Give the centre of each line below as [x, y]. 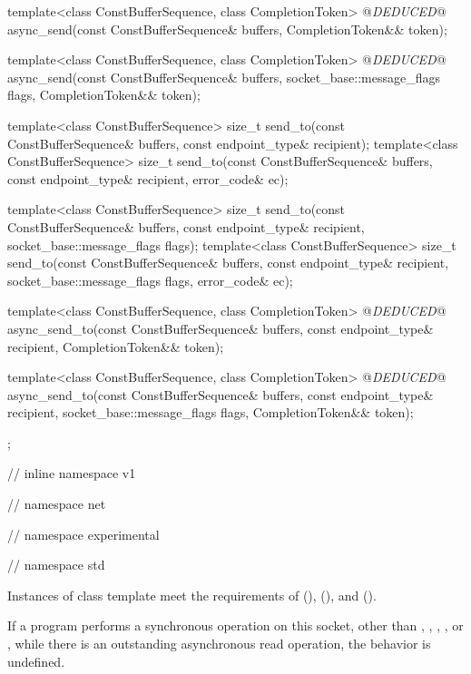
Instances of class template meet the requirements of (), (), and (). [192, 595]
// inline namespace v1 [72, 473]
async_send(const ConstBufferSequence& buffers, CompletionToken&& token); [227, 29]
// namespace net [57, 504]
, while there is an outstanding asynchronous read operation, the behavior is [219, 644]
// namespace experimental [83, 534]
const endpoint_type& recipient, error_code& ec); [148, 178]
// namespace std [56, 565]
